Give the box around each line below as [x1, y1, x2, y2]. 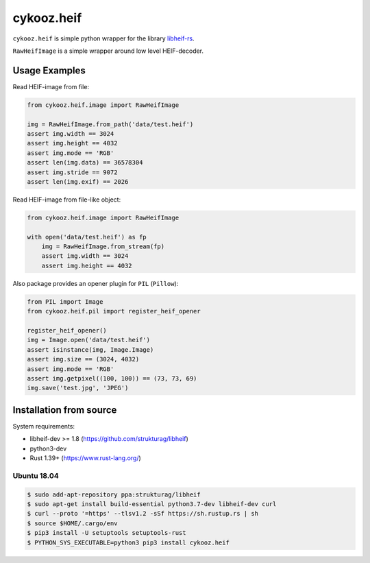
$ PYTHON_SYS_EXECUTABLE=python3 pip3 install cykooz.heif [27, 538, 230, 547]
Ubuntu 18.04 [12, 470, 60, 480]
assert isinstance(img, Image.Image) [27, 346, 154, 353]
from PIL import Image [27, 298, 103, 305]
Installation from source [12, 404, 117, 416]
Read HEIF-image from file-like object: [12, 195, 121, 204]
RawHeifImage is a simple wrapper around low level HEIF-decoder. [12, 47, 204, 55]
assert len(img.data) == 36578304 [27, 158, 143, 167]
